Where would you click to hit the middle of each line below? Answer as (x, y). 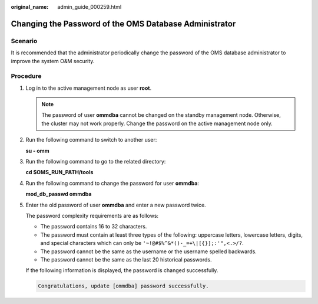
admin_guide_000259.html (90, 7)
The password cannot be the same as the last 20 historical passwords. (126, 259)
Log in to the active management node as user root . (89, 88)
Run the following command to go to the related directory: (96, 162)
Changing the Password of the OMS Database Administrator (123, 24)
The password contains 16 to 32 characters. (94, 227)
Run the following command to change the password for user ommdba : (112, 183)
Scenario (24, 41)
